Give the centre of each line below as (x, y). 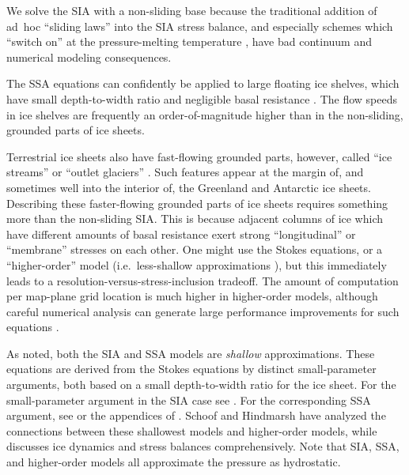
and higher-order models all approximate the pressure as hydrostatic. (174, 462)
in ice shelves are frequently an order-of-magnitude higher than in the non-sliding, (205, 114)
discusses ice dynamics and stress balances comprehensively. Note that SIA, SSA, (203, 446)
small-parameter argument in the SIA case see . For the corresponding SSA (189, 400)
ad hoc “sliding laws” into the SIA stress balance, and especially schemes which (200, 26)
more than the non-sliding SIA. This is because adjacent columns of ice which (195, 219)
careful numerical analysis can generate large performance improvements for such (203, 311)
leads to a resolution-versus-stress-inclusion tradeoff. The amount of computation (203, 280)
